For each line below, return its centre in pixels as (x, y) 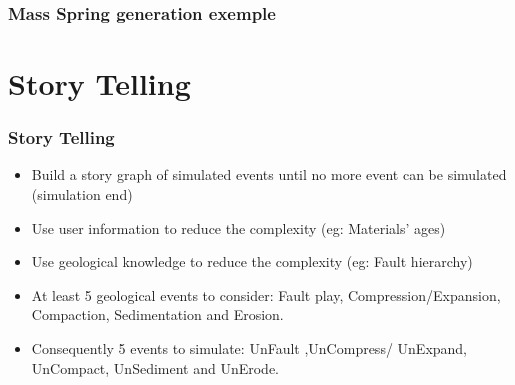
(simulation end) (82, 194)
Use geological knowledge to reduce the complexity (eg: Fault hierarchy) (252, 261)
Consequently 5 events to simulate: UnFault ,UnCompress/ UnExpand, (249, 348)
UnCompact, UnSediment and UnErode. (155, 367)
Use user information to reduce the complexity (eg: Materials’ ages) (238, 227)
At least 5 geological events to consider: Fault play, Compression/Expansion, (266, 294)
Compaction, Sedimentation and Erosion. (157, 314)
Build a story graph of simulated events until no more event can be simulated (269, 174)
